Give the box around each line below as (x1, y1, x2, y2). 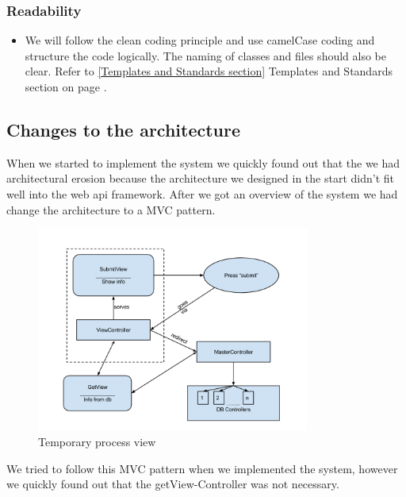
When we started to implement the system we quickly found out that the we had (6, 154, 400, 171)
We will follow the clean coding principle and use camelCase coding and (25, 32, 375, 48)
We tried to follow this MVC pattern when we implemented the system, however (6, 460, 398, 476)
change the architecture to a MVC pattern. (6, 201, 216, 218)
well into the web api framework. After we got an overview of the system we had (6, 185, 398, 202)
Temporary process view (38, 433, 156, 450)
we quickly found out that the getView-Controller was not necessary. (6, 476, 339, 492)
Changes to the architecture (6, 117, 241, 141)
